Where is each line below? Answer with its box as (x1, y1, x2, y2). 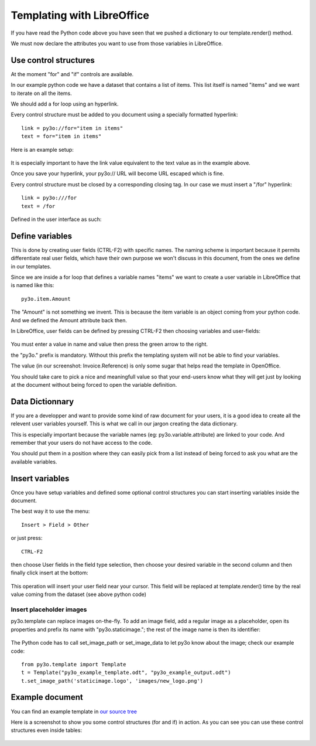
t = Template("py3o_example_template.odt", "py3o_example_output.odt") (21, 669, 231, 676)
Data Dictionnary (11, 396, 74, 407)
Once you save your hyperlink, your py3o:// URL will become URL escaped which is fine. (11, 170, 225, 177)
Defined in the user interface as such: (11, 216, 102, 223)
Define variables (11, 231, 73, 241)
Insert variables (11, 474, 70, 483)
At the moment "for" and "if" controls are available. (11, 70, 134, 77)
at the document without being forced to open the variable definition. (11, 381, 177, 388)
